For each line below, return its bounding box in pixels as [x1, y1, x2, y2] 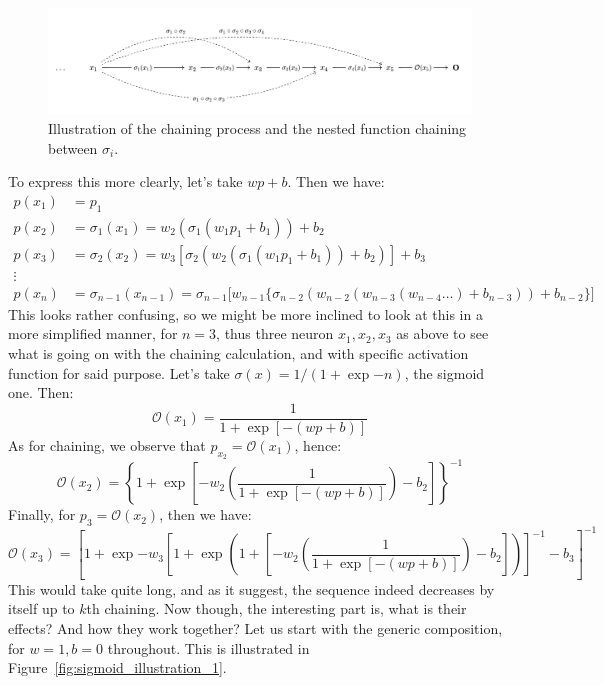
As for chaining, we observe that [8, 434, 206, 455]
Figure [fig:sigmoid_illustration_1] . [8, 657, 227, 678]
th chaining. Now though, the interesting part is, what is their [86, 598, 467, 619]
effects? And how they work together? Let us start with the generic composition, [8, 617, 503, 638]
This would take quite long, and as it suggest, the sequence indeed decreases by [8, 578, 495, 599]
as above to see [396, 323, 489, 344]
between [48, 137, 98, 158]
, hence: [294, 434, 342, 455]
